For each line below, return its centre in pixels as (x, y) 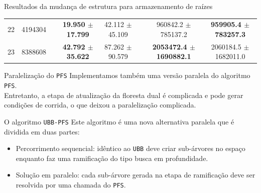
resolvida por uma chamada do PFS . (71, 185)
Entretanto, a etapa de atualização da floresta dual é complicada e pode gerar (124, 95)
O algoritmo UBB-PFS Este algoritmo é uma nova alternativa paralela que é (119, 121)
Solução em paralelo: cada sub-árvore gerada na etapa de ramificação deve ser (136, 175)
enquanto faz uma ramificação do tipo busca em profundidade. (112, 158)
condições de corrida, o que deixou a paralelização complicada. (100, 105)
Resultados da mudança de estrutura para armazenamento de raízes (108, 6)
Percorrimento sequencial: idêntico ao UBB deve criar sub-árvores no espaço (130, 148)
